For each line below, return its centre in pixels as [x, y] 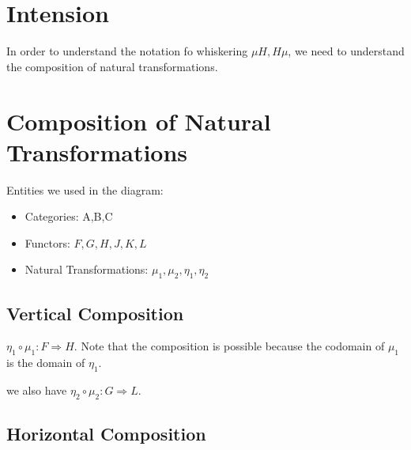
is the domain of [46, 363]
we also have [37, 390]
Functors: [47, 242]
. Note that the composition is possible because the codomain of [229, 346]
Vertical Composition [95, 313]
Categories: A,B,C [69, 216]
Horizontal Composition [106, 434]
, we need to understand [346, 51]
